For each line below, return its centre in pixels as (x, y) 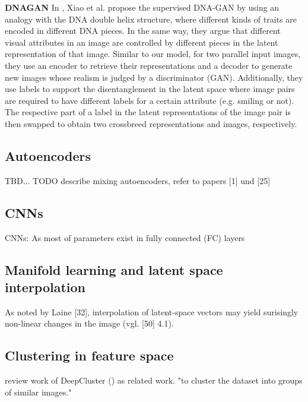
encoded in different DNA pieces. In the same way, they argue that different (143, 31)
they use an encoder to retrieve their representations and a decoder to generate (149, 65)
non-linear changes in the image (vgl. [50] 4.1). (89, 323)
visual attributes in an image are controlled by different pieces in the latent (142, 42)
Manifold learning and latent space (114, 269)
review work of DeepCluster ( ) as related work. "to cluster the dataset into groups (154, 380)
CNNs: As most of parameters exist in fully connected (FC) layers (125, 237)
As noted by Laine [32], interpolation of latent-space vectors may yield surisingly (152, 311)
